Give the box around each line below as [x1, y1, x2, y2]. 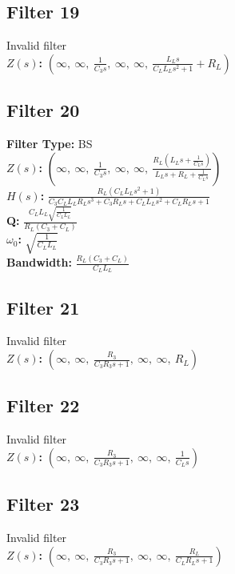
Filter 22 [6, 393, 80, 418]
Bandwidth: [6, 254, 72, 271]
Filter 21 [6, 295, 80, 319]
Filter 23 [6, 492, 80, 516]
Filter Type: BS [6, 135, 93, 151]
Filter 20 [6, 98, 80, 122]
